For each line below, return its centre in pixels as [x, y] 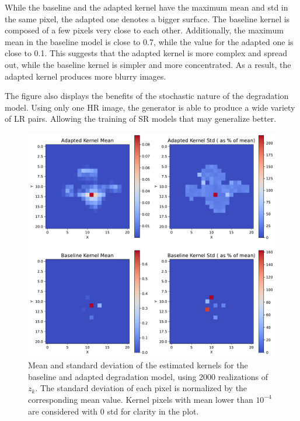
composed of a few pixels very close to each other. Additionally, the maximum [144, 30]
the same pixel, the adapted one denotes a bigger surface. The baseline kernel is [147, 18]
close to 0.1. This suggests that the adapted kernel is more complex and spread [146, 53]
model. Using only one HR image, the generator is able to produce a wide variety [150, 107]
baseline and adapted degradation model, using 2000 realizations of [148, 376]
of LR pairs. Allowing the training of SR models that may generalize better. [141, 119]
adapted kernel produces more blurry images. [86, 76]
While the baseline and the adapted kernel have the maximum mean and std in [146, 7]
